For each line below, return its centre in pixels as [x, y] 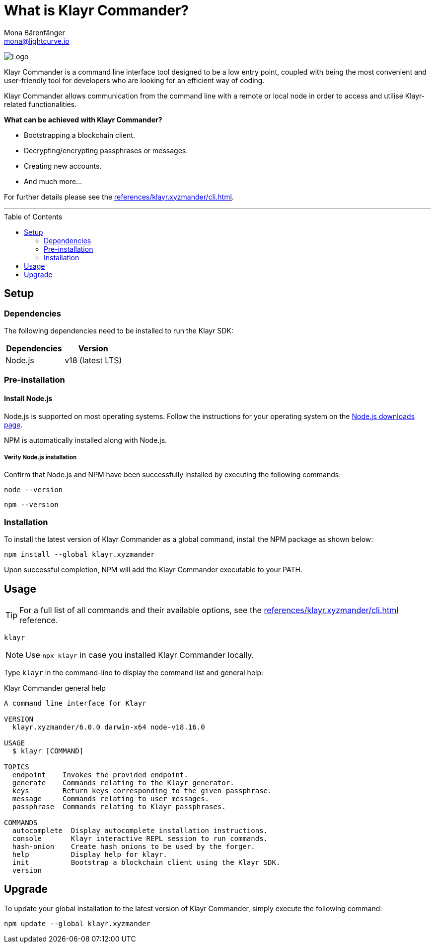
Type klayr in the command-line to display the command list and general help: [134, 672]
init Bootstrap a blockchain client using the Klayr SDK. [146, 862]
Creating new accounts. [63, 166]
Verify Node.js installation [40, 457]
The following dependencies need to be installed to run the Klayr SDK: [119, 330]
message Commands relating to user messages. [111, 798]
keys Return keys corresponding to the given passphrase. [142, 790]
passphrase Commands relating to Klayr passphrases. [119, 806]
